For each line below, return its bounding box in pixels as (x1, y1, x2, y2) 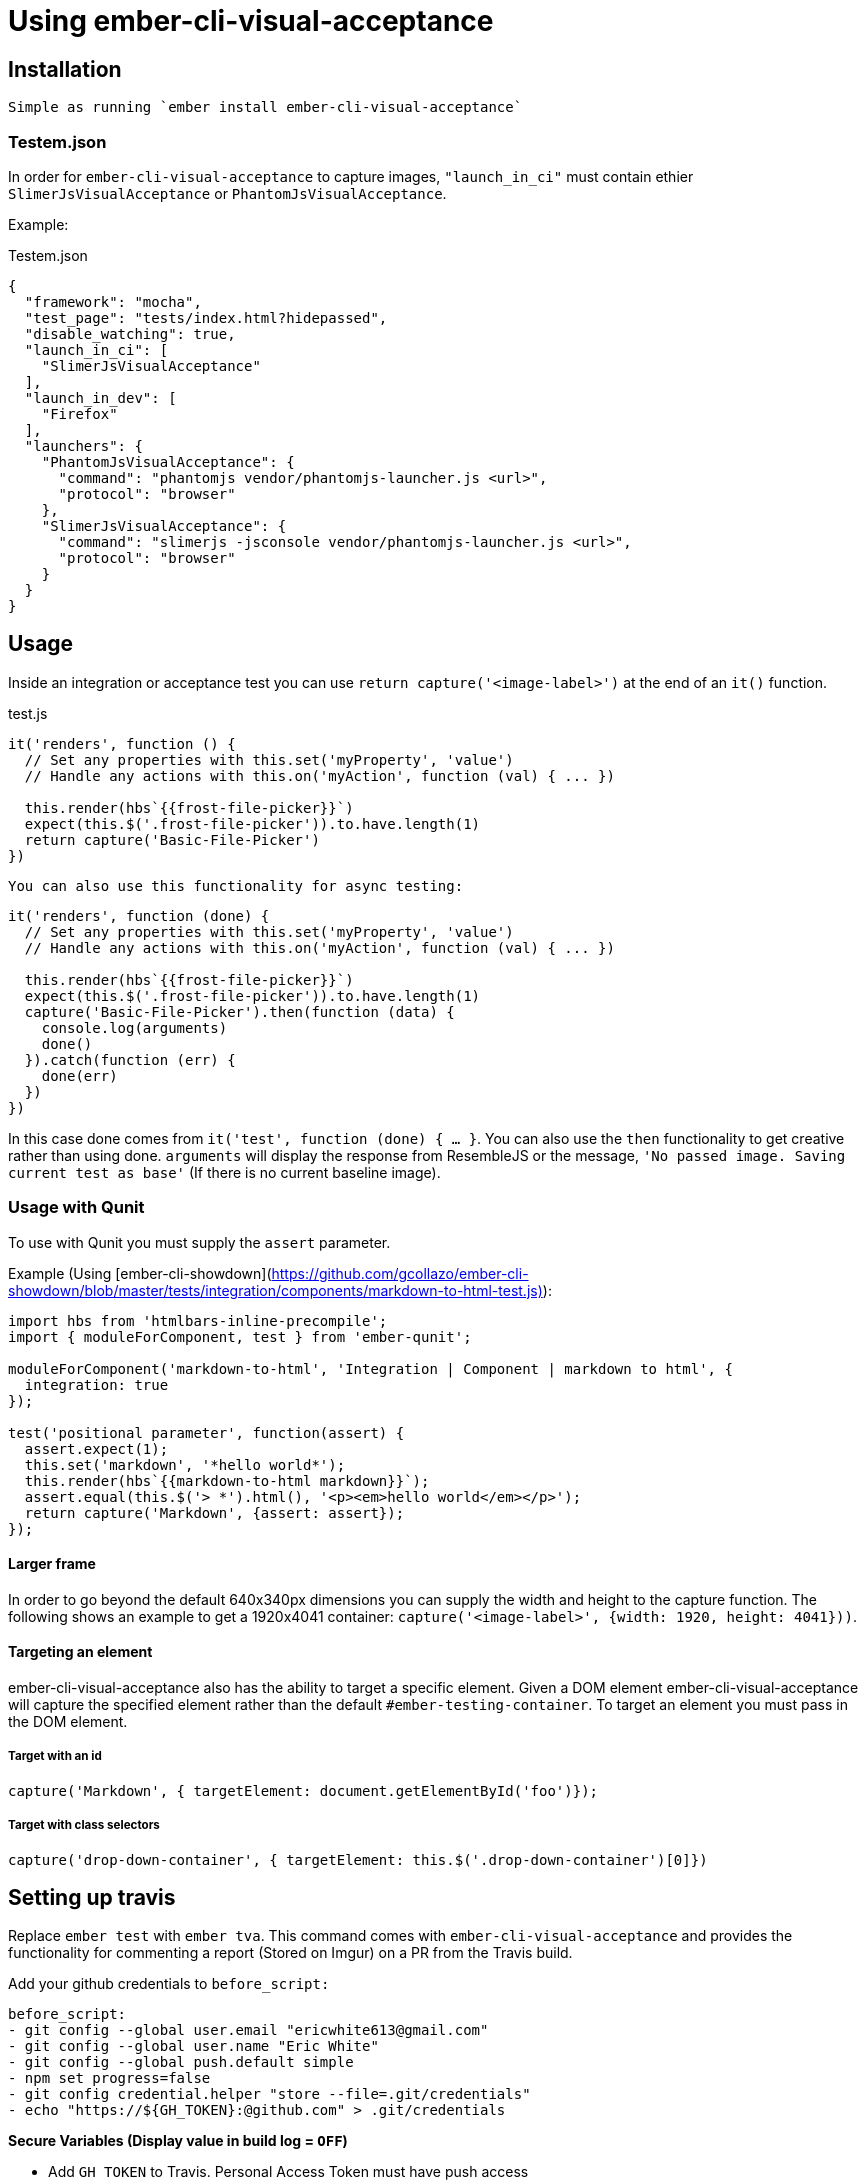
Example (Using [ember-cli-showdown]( (8, 1264, 272, 1282)
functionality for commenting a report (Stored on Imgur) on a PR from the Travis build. (8, 1944, 573, 1962)
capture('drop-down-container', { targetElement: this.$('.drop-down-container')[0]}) (8, 1851, 708, 1868)
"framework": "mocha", (24, 293, 202, 310)
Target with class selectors (8, 1818, 160, 1833)
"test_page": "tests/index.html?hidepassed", (24, 309, 388, 326)
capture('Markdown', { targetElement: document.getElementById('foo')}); (8, 1782, 599, 1799)
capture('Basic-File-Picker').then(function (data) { (24, 1003, 455, 1020)
